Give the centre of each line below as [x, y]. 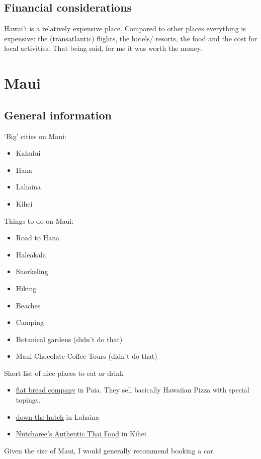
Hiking [26, 288]
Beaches [28, 305]
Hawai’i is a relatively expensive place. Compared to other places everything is [125, 28]
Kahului [28, 153]
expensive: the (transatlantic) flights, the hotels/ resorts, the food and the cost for [131, 38]
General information [58, 115]
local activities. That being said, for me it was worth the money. [103, 48]
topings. [28, 400]
